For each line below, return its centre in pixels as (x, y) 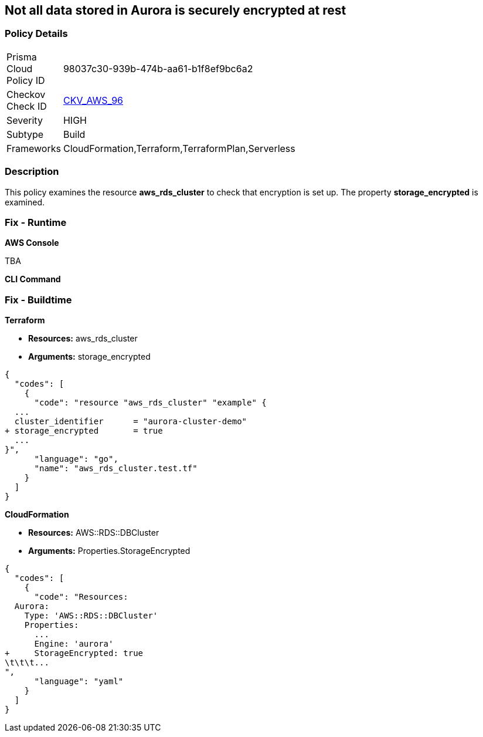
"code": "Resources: (81, 597)
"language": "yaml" (79, 682)
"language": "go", (76, 459)
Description (32, 172)
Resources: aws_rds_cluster (83, 339)
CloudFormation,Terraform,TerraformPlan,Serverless (179, 148)
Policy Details (36, 34)
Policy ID (26, 80)
